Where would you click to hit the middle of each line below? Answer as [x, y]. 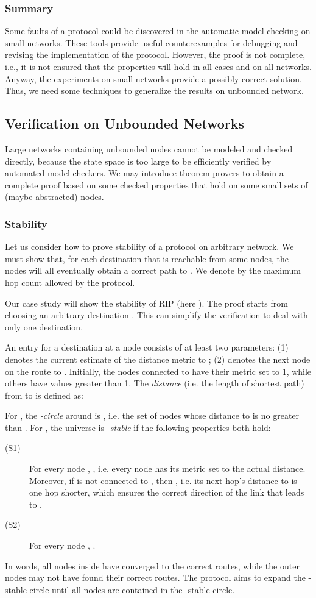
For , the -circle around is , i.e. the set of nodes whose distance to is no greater [152, 415]
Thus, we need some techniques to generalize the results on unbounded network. [154, 91]
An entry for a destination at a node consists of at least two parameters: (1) [147, 347]
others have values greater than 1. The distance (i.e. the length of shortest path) [155, 383]
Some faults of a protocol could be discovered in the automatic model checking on [158, 31]
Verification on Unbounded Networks [125, 123]
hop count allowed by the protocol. [70, 282]
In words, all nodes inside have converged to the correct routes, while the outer [152, 565]
